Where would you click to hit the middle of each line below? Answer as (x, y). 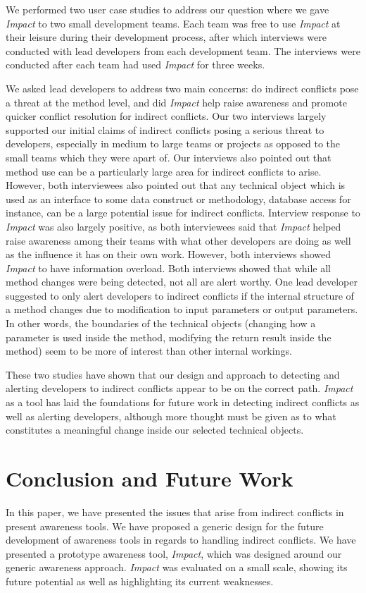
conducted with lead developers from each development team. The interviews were (183, 50)
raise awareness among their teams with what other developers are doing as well (178, 240)
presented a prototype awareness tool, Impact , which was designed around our (174, 553)
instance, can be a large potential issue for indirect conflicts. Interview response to (183, 213)
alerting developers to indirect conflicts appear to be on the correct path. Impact (179, 388)
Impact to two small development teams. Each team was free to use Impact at (173, 23)
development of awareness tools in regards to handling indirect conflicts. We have (181, 540)
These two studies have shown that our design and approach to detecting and (173, 374)
